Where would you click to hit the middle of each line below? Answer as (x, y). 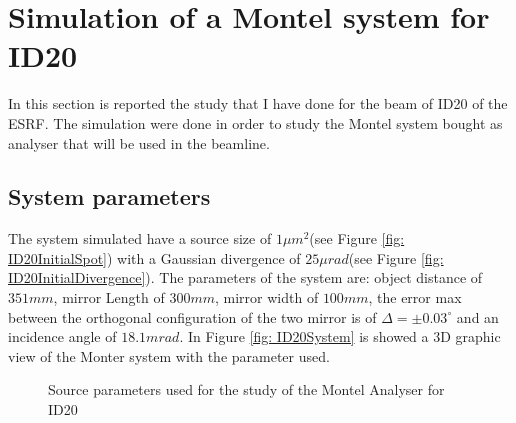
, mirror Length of (109, 297)
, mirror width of (267, 297)
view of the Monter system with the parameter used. (169, 355)
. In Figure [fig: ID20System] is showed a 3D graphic (340, 336)
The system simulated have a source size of (140, 238)
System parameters (109, 196)
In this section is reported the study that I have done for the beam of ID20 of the (258, 103)
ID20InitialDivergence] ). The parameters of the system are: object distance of (245, 277)
